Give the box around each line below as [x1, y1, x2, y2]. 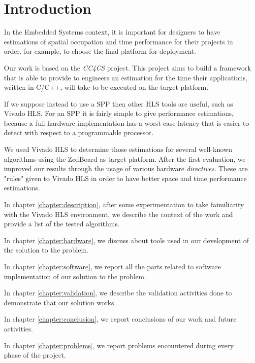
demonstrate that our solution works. [4, 297, 116, 307]
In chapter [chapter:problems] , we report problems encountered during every [4, 340, 234, 350]
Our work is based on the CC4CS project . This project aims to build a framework [4, 62, 251, 73]
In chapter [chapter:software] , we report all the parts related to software [4, 261, 221, 271]
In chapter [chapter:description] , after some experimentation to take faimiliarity [4, 199, 244, 210]
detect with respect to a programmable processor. [4, 127, 154, 138]
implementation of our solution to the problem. [4, 271, 146, 281]
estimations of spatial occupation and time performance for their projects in [4, 36, 233, 46]
